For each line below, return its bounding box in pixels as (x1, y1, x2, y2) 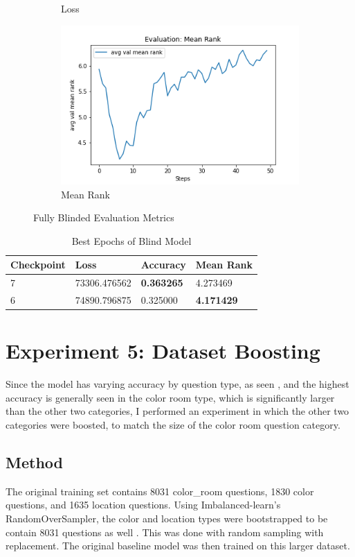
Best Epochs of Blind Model (71, 233, 192, 248)
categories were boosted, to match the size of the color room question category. (6, 417, 340, 431)
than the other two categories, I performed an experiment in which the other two (6, 404, 349, 418)
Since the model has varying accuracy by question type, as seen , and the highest (6, 377, 349, 391)
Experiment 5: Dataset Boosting (6, 336, 320, 365)
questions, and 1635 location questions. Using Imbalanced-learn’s (6, 497, 281, 512)
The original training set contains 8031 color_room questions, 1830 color (6, 483, 314, 498)
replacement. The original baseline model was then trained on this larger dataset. (6, 538, 350, 553)
